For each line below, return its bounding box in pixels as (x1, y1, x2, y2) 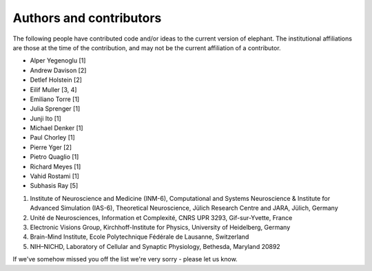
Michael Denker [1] (30, 124, 83, 132)
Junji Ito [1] (30, 114, 61, 122)
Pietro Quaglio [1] (30, 153, 79, 161)
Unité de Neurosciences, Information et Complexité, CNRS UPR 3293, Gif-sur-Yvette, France (30, 213, 293, 221)
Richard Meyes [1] (30, 162, 81, 171)
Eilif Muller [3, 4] (30, 85, 77, 94)
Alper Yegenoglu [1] (30, 56, 86, 65)
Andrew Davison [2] (30, 66, 87, 74)
